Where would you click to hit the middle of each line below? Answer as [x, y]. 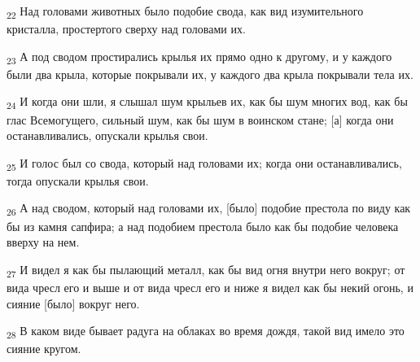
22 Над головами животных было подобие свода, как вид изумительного [185, 12]
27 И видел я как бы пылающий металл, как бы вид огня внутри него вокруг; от [206, 270]
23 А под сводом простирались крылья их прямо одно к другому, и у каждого [199, 57]
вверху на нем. [43, 242]
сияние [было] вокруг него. [73, 303]
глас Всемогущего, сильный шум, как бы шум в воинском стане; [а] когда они [200, 119]
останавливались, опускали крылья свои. [107, 135]
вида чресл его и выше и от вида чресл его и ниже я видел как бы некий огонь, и [210, 287]
